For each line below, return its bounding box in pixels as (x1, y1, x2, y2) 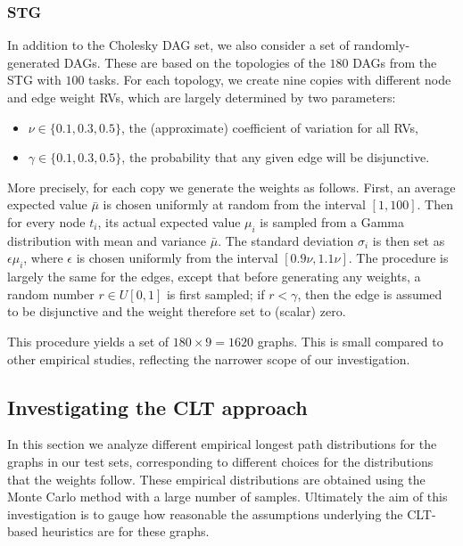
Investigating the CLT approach (7, 393, 308, 420)
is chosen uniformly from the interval (76, 249, 278, 267)
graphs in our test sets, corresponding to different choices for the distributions (7, 452, 434, 470)
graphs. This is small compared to (257, 331, 443, 350)
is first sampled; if (166, 284, 265, 303)
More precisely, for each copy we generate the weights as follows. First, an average (7, 177, 456, 196)
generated (7, 53, 61, 71)
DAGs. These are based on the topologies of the (63, 53, 326, 71)
